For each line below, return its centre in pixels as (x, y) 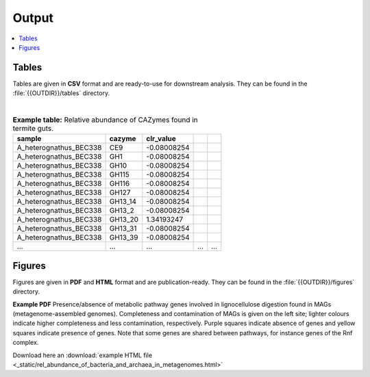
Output (33, 18)
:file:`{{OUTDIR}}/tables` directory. (61, 93)
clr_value (161, 139)
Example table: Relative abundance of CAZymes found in (105, 120)
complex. (26, 343)
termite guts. (33, 129)
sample (29, 139)
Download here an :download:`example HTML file (83, 355)
